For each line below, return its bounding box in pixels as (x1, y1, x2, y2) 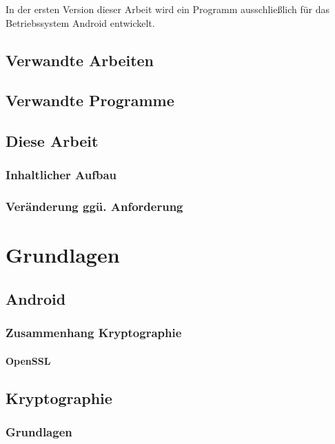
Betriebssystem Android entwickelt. (6, 15, 155, 30)
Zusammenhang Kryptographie (6, 324, 182, 341)
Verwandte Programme (6, 90, 174, 111)
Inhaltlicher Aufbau (6, 166, 117, 183)
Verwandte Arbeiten (6, 49, 154, 70)
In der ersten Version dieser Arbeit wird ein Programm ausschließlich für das (6, 2, 330, 16)
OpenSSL (6, 353, 51, 367)
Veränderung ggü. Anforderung (6, 198, 183, 215)
